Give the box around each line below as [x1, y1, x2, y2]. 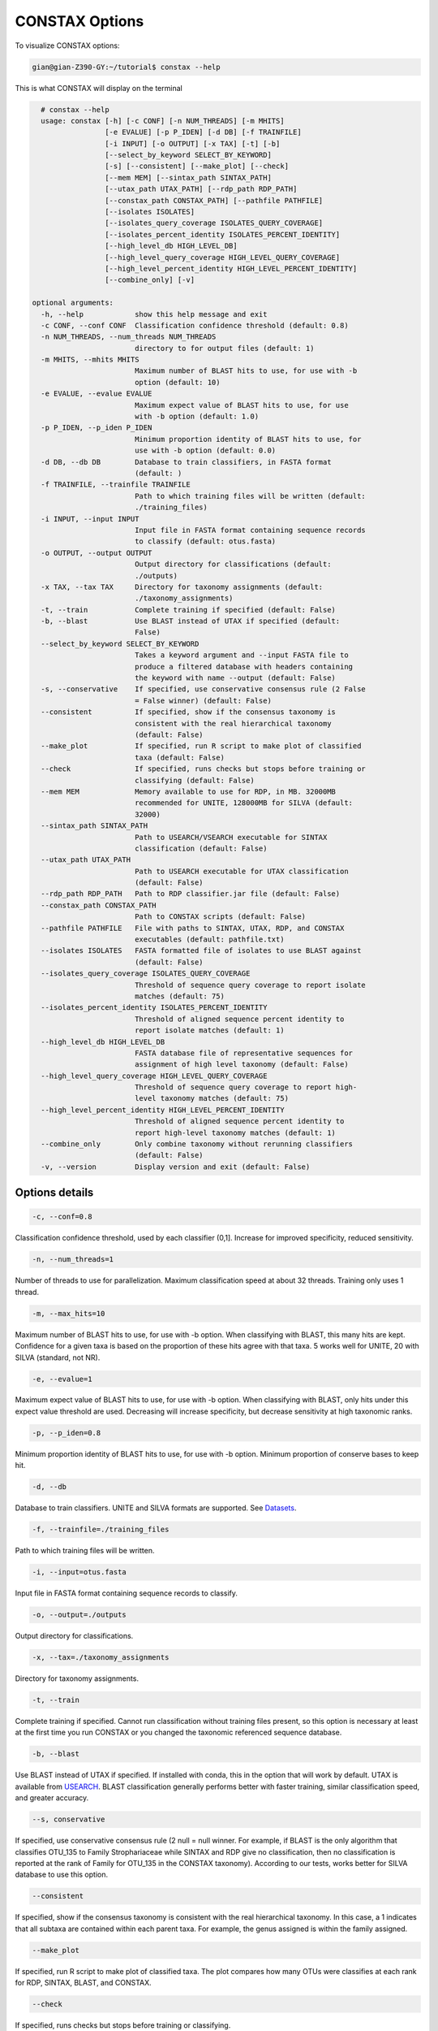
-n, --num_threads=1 [32, 1255, 114, 1264]
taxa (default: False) [134, 752, 225, 762]
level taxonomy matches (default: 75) [134, 1093, 290, 1103]
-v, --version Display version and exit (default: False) [41, 1162, 311, 1171]
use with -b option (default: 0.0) [134, 446, 277, 455]
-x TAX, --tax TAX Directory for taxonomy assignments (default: [41, 582, 324, 591]
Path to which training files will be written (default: [134, 492, 367, 500]
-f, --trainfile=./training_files [32, 1525, 170, 1535]
